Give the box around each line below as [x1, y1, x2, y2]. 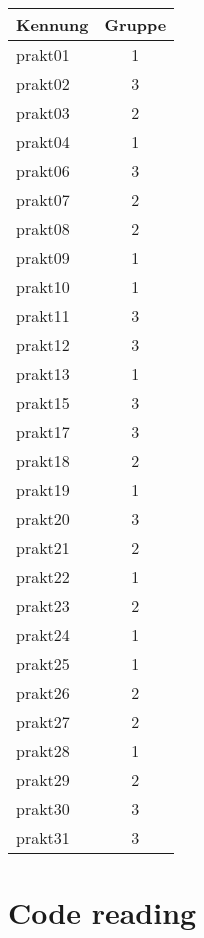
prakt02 [16, 72, 70, 95]
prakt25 [16, 652, 70, 675]
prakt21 [16, 536, 70, 559]
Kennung [16, 13, 89, 36]
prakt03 [16, 101, 70, 124]
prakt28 [16, 739, 70, 762]
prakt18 [16, 449, 70, 472]
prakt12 [16, 333, 70, 356]
